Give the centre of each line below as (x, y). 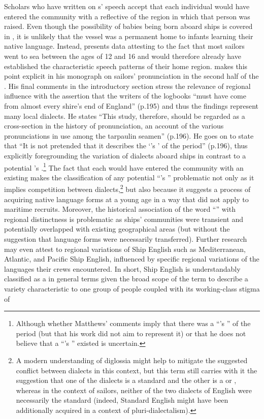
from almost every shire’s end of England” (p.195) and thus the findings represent (131, 105)
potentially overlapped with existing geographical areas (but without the (117, 229)
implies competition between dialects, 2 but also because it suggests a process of (127, 188)
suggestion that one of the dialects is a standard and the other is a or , (126, 380)
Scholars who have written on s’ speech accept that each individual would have (127, 6)
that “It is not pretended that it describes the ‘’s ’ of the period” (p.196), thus (126, 146)
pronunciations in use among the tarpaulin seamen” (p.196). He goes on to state (129, 135)
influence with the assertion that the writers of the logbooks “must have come (125, 96)
